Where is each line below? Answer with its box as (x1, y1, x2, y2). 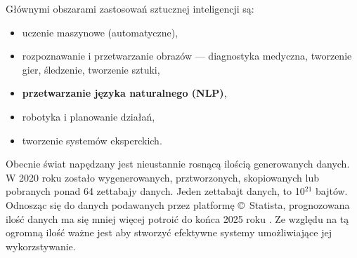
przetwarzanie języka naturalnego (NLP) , (22, 86, 227, 100)
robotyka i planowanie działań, (22, 109, 155, 123)
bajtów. (315, 184, 348, 198)
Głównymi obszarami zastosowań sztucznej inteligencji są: (6, 1, 254, 15)
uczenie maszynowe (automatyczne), (22, 25, 178, 39)
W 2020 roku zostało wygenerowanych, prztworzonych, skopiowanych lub (6, 170, 319, 184)
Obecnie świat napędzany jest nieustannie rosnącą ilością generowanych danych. (6, 156, 350, 171)
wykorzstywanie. (6, 238, 76, 253)
